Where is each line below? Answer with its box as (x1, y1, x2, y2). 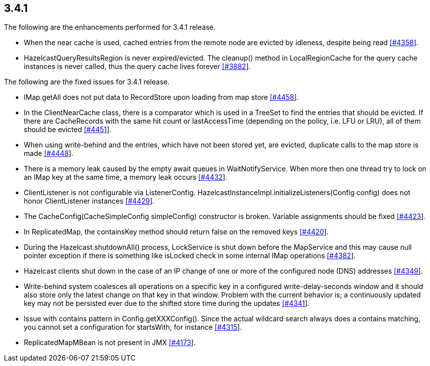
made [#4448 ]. (24, 149, 73, 158)
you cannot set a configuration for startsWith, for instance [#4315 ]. (24, 323, 242, 332)
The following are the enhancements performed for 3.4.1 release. (4, 23, 216, 32)
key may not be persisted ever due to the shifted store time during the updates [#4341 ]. (24, 299, 309, 308)
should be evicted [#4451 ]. (24, 125, 112, 134)
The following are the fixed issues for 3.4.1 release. (4, 77, 170, 86)
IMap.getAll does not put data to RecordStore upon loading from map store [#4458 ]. (24, 93, 299, 102)
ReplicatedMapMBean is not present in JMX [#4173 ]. (24, 338, 196, 347)
